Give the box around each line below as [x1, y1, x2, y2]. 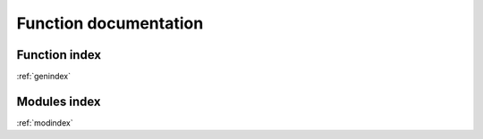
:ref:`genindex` [16, 71, 72, 82]
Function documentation [16, 13, 204, 33]
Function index [16, 47, 102, 62]
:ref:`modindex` [16, 117, 73, 128]
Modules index [16, 94, 101, 109]
